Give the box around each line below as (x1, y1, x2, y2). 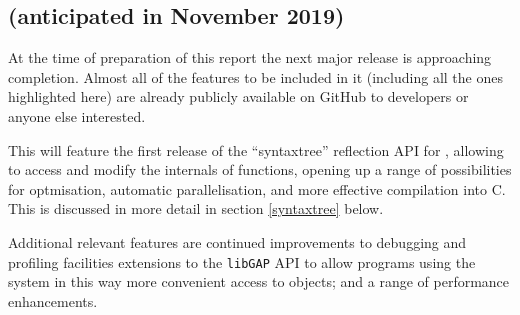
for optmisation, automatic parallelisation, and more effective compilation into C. (8, 178, 506, 199)
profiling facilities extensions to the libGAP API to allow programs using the (8, 251, 476, 272)
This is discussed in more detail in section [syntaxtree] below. (8, 198, 384, 219)
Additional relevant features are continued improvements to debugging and (8, 231, 467, 252)
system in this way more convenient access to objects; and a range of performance (8, 271, 510, 292)
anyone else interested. (8, 105, 146, 126)
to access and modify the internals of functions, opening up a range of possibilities (8, 159, 512, 180)
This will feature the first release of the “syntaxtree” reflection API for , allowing (8, 139, 504, 160)
